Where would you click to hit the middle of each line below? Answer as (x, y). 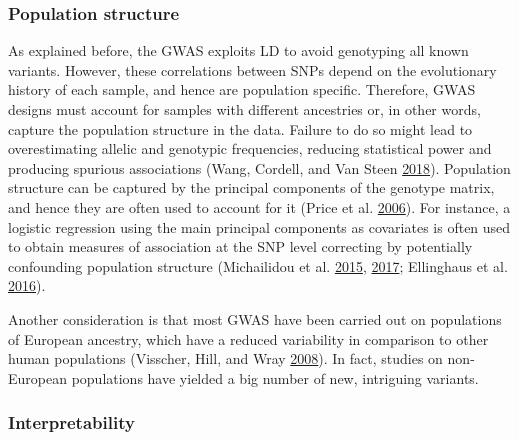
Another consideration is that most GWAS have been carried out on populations (255, 318)
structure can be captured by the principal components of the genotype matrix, (251, 187)
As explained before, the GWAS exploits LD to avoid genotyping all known (238, 50)
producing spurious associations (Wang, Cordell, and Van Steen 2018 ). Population (259, 167)
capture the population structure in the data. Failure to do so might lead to (240, 128)
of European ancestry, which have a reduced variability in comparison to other (248, 338)
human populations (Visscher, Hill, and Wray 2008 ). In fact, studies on (225, 358)
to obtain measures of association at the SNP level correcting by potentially (240, 246)
